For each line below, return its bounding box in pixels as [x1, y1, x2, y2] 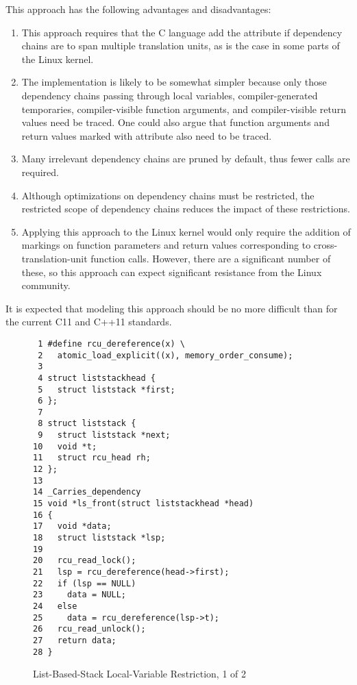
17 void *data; [33, 521, 112, 532]
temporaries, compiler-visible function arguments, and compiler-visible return [21, 101, 346, 116]
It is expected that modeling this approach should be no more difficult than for [5, 301, 338, 315]
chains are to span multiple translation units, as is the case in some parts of [21, 38, 340, 53]
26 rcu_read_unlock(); [33, 624, 146, 634]
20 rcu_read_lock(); [33, 556, 136, 566]
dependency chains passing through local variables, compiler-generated [21, 88, 318, 102]
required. [21, 164, 59, 179]
